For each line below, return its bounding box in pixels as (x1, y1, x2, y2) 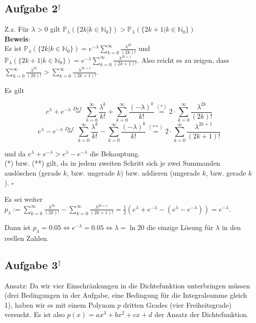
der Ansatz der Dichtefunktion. (154, 309, 249, 320)
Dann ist (4, 222, 31, 232)
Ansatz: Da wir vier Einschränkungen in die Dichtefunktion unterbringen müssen (4, 280, 250, 290)
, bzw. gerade (205, 167, 246, 178)
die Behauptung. (90, 148, 140, 158)
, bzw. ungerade (67, 167, 115, 178)
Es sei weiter (4, 194, 43, 204)
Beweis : (4, 33, 31, 44)
